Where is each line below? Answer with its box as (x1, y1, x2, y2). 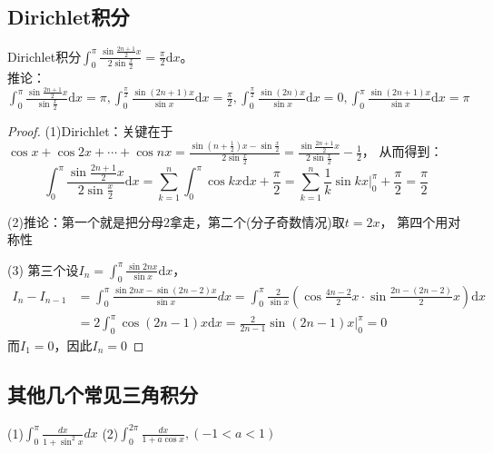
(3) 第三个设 (7, 260, 79, 279)
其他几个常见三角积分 (7, 380, 198, 408)
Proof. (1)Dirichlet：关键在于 (7, 122, 173, 141)
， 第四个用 (380, 212, 449, 231)
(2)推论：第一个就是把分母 (7, 212, 163, 231)
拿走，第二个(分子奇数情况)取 (169, 212, 345, 231)
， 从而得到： (361, 142, 443, 161)
